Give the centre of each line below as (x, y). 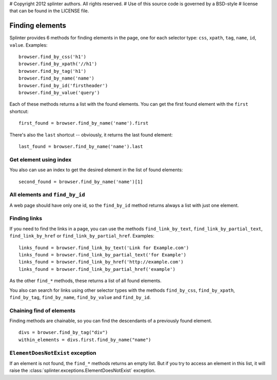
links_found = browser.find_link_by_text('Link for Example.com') (104, 248)
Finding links (26, 218)
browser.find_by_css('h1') (53, 57)
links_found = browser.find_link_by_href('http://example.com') (101, 262)
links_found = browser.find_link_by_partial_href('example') (97, 269)
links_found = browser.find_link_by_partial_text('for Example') (103, 255)
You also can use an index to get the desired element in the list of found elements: (96, 170)
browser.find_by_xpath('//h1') (58, 64)
